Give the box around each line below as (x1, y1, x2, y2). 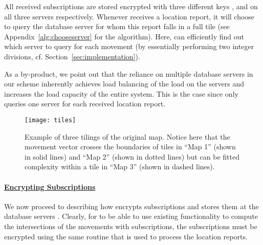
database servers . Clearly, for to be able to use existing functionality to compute (4, 211, 258, 221)
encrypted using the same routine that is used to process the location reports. (4, 231, 248, 241)
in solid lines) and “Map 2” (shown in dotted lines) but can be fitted (25, 151, 239, 162)
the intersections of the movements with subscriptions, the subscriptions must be (4, 220, 257, 231)
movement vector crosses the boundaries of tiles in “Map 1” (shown (25, 141, 236, 152)
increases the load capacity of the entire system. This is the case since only (4, 88, 238, 99)
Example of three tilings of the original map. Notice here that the (25, 131, 230, 142)
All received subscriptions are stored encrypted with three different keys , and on (4, 1, 258, 11)
